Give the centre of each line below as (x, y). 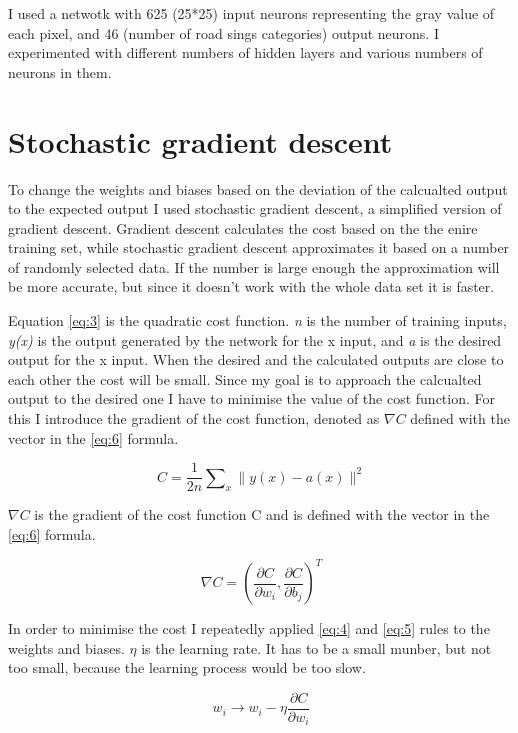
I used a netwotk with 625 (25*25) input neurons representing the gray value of (251, 13)
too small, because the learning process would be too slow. (187, 667)
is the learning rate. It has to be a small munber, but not (316, 647)
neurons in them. (60, 71)
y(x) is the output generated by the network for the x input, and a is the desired (255, 339)
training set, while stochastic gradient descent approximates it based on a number (259, 247)
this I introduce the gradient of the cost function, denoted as (194, 418)
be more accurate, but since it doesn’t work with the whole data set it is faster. (251, 286)
